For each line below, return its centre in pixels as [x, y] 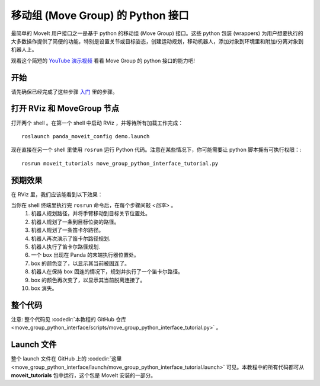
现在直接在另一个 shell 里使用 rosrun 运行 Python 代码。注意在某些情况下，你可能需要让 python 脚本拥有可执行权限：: [156, 150]
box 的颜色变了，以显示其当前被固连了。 [81, 263]
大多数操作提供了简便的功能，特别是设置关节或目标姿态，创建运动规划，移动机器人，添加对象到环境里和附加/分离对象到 [157, 41]
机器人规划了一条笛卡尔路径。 [67, 230]
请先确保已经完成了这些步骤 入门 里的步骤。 [64, 91]
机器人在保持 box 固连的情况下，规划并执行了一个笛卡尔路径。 [107, 272]
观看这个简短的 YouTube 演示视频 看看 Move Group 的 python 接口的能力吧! [103, 60]
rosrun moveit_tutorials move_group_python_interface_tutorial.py [120, 163]
